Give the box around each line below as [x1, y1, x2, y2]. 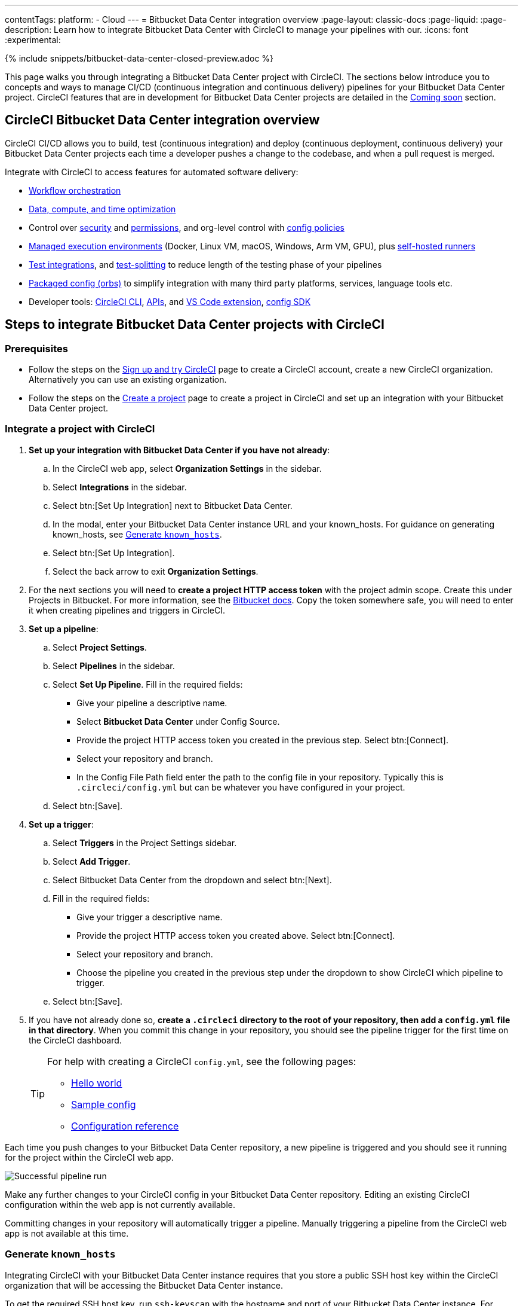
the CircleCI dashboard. [29, 1035, 122, 1045]
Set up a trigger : [29, 819, 94, 829]
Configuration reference [71, 1119, 179, 1132]
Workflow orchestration [29, 185, 121, 196]
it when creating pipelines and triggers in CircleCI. [29, 605, 225, 615]
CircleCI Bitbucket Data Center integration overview [5, 112, 320, 128]
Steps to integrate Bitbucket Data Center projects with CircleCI [5, 317, 384, 332]
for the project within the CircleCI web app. [5, 1152, 174, 1162]
